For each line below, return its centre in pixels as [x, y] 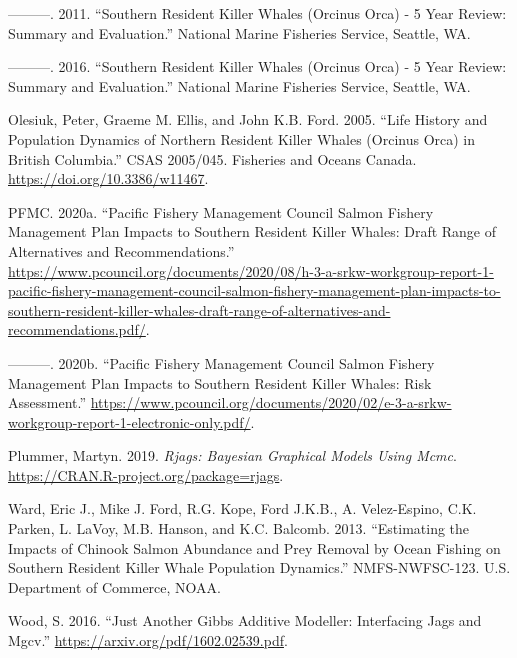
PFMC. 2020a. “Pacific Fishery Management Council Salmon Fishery [221, 211]
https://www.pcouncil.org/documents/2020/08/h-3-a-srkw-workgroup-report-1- [251, 270]
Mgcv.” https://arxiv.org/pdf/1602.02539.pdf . [148, 640]
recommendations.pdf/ [77, 329]
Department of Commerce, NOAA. [114, 586]
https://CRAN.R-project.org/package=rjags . [146, 474]
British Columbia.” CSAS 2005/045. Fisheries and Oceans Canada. [212, 158]
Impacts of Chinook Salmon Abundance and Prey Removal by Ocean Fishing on [254, 547]
